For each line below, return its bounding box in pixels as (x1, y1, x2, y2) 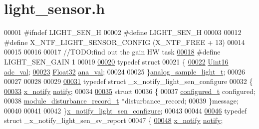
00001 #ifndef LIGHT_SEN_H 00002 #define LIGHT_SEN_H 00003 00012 (4, 27, 242, 37)
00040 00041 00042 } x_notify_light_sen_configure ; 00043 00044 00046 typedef (4, 105, 247, 115)
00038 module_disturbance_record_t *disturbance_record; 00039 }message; (4, 95, 239, 106)
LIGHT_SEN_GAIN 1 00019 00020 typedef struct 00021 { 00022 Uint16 (4, 56, 229, 66)
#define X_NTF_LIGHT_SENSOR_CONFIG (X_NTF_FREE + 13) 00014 (4, 36, 245, 47)
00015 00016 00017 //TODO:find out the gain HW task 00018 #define (4, 46, 221, 57)
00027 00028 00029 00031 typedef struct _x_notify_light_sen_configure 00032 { (4, 76, 253, 86)
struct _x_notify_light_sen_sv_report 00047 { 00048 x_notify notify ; (4, 115, 223, 125)
